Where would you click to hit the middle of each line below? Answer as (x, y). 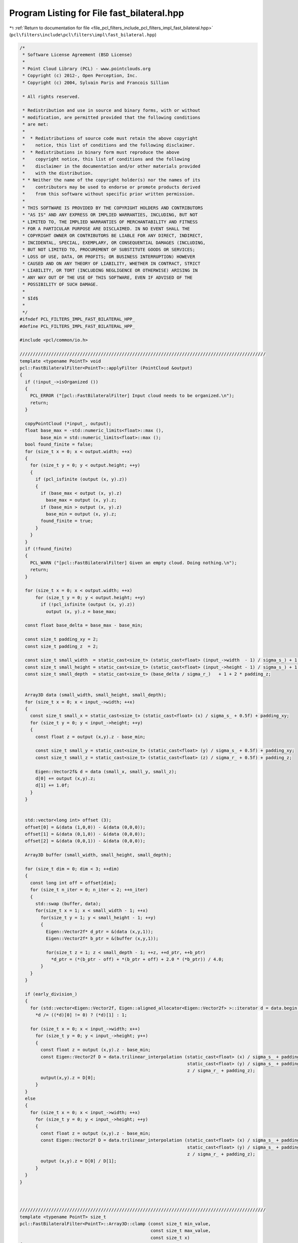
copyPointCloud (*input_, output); (68, 424)
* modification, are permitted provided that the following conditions (112, 117)
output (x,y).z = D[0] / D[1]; (78, 1161)
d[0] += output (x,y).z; (66, 778)
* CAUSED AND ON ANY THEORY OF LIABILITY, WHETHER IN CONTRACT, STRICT (112, 264)
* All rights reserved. (51, 96)
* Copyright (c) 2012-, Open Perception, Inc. (80, 76)
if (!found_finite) (49, 549)
